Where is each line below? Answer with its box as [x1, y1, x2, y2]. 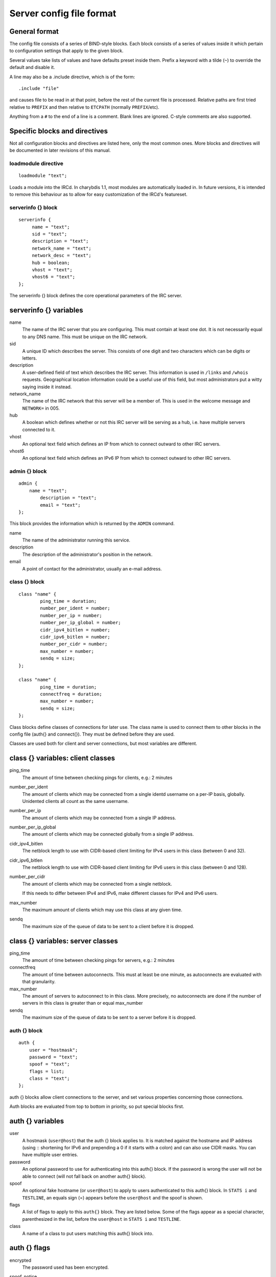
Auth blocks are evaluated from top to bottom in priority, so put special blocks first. [9, 1103, 185, 1109]
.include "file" [18, 86, 59, 91]
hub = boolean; [32, 259, 70, 266]
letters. [22, 355, 37, 361]
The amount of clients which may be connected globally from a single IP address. [22, 831, 194, 837]
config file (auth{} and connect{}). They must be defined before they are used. [9, 731, 175, 738]
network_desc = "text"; [32, 253, 91, 258]
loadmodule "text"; [18, 173, 67, 179]
